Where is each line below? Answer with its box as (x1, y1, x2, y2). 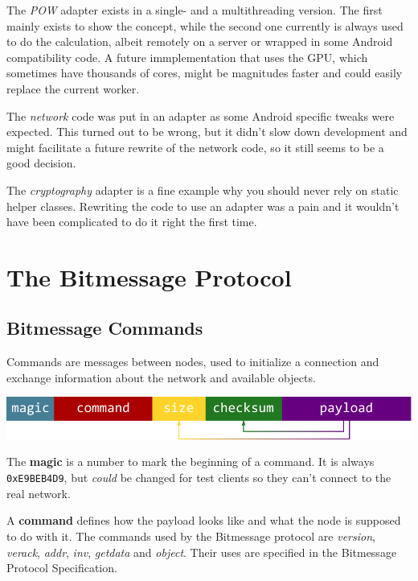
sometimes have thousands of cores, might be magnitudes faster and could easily (6, 64, 403, 81)
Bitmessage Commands (6, 315, 203, 340)
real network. (6, 484, 71, 501)
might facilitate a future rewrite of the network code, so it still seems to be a (6, 138, 384, 155)
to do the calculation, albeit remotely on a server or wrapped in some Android (6, 33, 393, 50)
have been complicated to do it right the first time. (6, 213, 257, 230)
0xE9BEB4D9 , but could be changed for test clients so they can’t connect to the (6, 469, 391, 486)
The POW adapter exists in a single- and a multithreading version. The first (6, 2, 383, 18)
